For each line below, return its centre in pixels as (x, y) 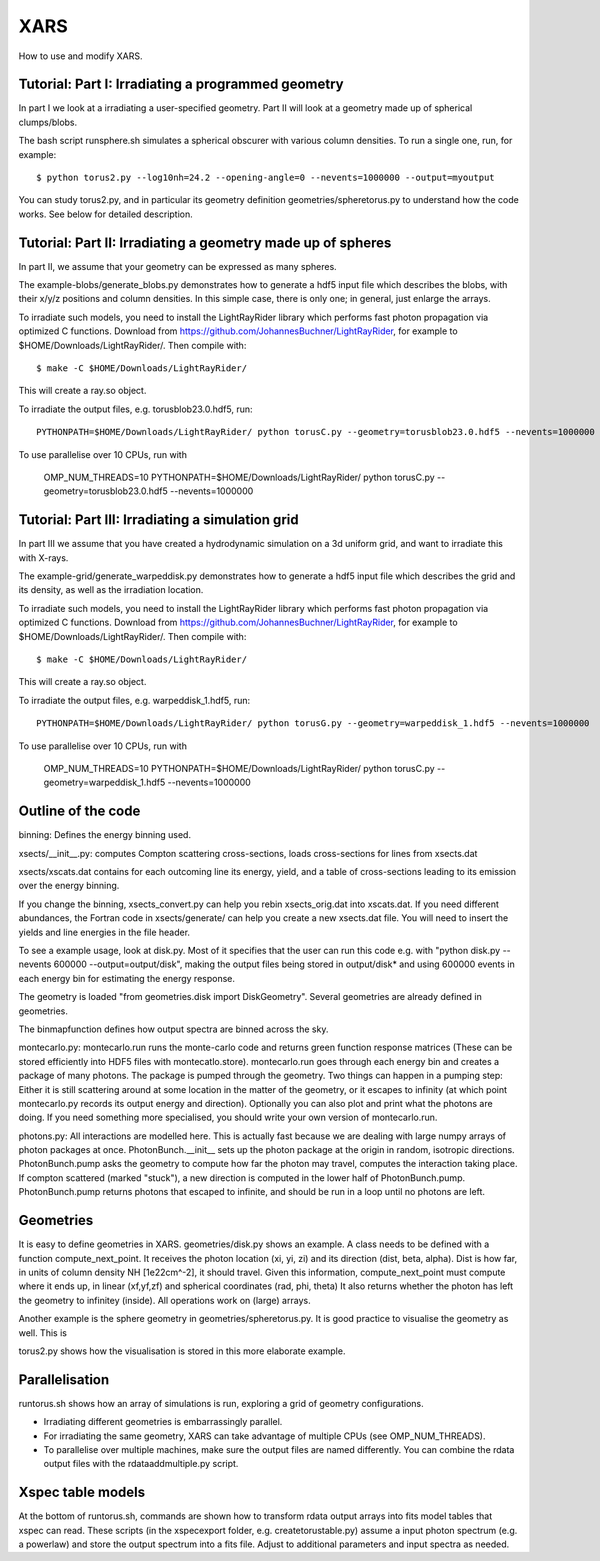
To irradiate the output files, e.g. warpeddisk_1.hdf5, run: (134, 700)
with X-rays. (43, 557)
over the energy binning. (69, 886)
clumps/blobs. (48, 122)
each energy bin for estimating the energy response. (126, 978)
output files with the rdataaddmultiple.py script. (141, 1464)
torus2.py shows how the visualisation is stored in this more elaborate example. (182, 1351)
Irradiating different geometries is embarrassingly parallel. (163, 1422)
